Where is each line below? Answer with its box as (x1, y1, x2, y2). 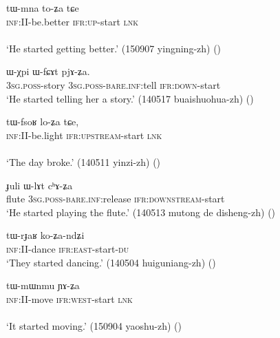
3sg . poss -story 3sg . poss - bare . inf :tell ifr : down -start (6, 77, 221, 92)
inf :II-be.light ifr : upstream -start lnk (6, 127, 162, 142)
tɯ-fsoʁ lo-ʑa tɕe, (6, 114, 79, 129)
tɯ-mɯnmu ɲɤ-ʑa (6, 278, 80, 293)
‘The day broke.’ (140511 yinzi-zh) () (6, 154, 161, 169)
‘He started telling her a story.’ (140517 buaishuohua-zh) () (6, 91, 254, 105)
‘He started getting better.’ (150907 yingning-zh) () (6, 41, 222, 55)
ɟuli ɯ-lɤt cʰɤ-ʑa (6, 178, 73, 192)
